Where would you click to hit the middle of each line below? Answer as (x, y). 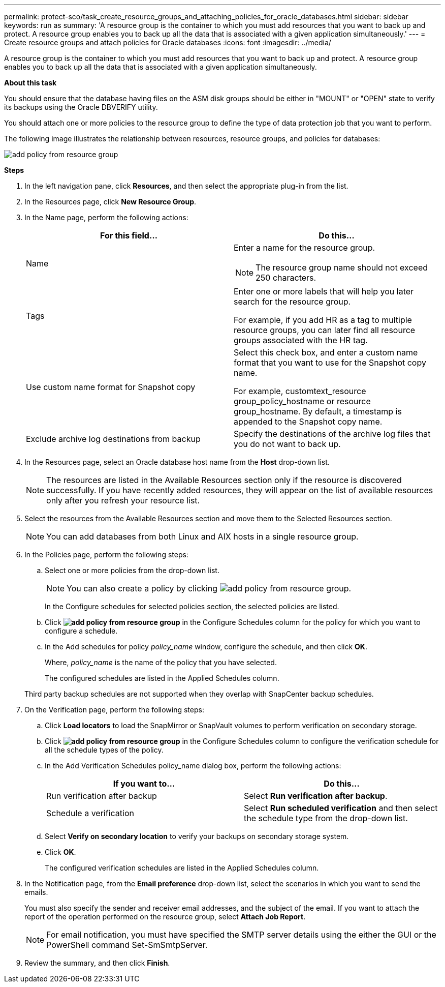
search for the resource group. (292, 302)
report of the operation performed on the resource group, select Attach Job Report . (165, 917)
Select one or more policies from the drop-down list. (132, 570)
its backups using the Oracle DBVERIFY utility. (81, 107)
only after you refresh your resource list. (123, 500)
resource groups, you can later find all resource (325, 330)
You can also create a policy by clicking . (209, 588)
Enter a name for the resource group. (305, 248)
